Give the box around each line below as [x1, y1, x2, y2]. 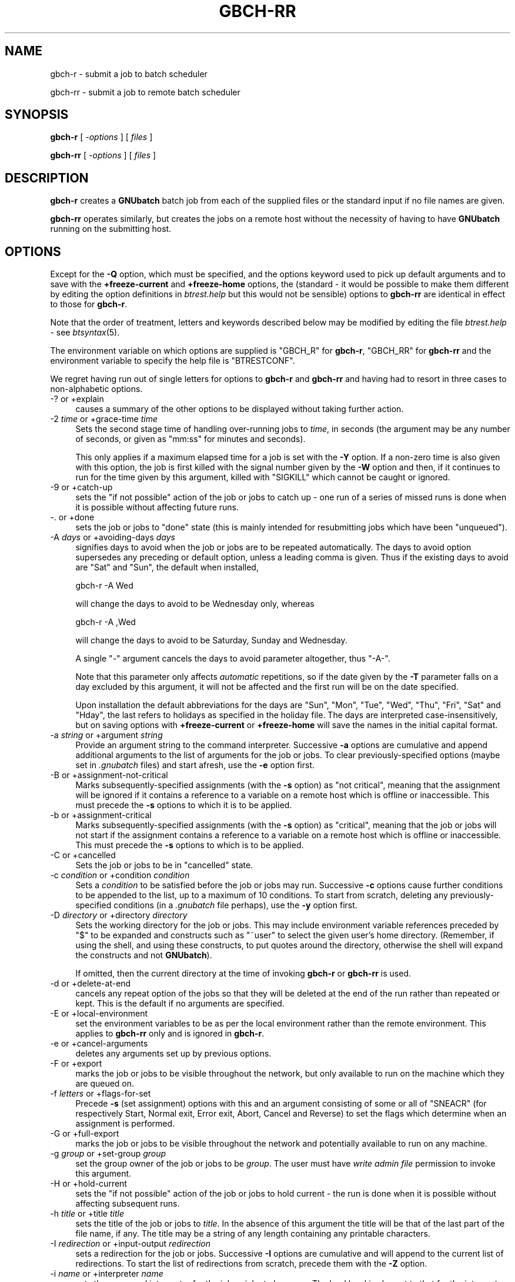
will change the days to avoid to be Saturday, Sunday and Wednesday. [75, 635, 347, 646]
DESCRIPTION [5, 170, 89, 185]
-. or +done [50, 512, 95, 523]
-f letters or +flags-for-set [50, 1088, 151, 1099]
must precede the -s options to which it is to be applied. [75, 800, 292, 811]
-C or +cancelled [50, 850, 116, 861]
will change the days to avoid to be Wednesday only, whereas [75, 599, 315, 609]
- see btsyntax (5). [50, 327, 120, 338]
